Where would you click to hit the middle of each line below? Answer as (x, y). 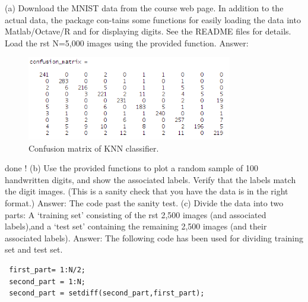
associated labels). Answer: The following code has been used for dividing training (154, 237)
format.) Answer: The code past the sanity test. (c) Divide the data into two (144, 203)
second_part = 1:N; (47, 281)
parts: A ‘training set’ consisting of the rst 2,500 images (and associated (136, 214)
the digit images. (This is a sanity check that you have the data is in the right (147, 191)
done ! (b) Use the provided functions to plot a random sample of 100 (131, 168)
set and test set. (34, 249)
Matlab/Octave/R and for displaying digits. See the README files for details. (148, 31)
